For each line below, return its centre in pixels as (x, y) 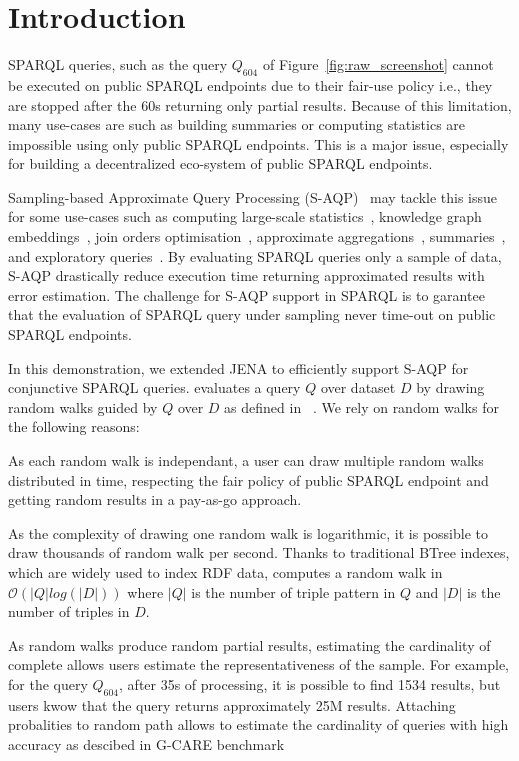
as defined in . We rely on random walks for (361, 406)
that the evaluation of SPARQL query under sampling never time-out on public (252, 314)
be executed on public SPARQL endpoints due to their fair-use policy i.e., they (250, 84)
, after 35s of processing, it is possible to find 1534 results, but (310, 683)
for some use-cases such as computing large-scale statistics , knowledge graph (245, 216)
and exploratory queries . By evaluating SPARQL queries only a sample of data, (255, 255)
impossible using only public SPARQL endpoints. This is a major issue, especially (258, 143)
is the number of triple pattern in (293, 591)
